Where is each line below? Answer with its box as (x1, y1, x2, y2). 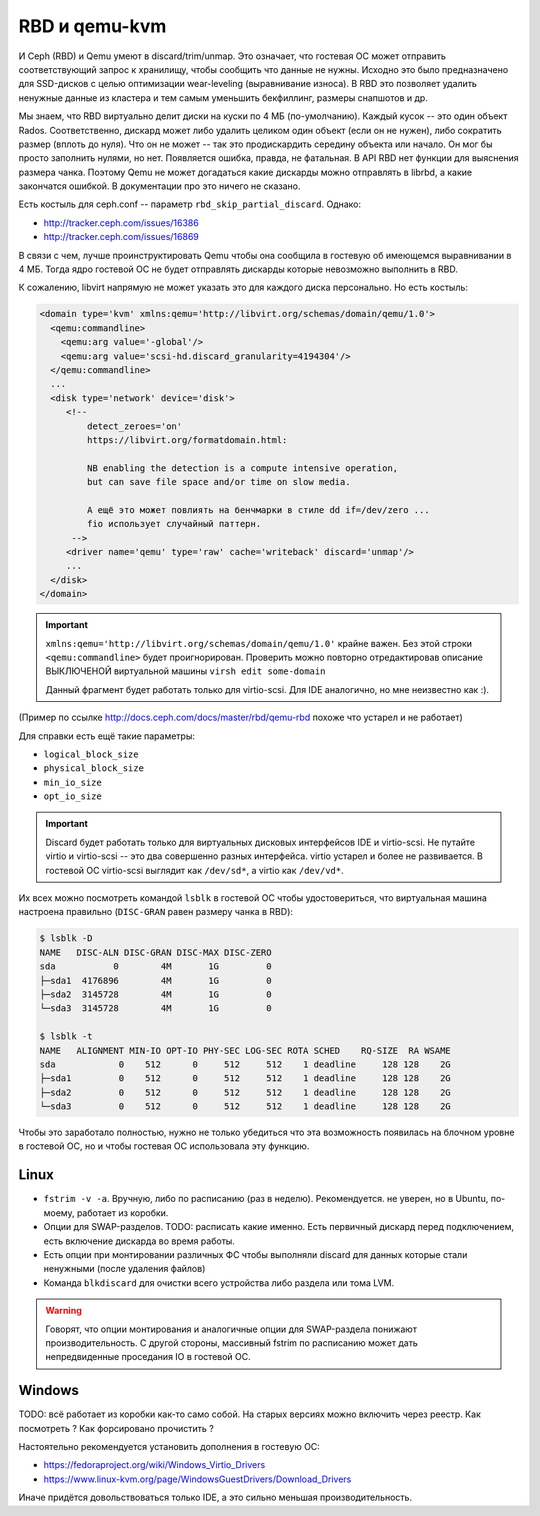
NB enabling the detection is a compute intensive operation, (86, 462, 399, 474)
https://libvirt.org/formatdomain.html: (86, 434, 288, 445)
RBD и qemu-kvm (18, 15, 167, 37)
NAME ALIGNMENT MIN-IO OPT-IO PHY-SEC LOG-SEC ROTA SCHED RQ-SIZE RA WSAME (39, 1045, 452, 1056)
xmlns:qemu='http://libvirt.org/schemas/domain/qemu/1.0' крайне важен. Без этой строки (45, 637, 473, 649)
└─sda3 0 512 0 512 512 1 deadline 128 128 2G (39, 1101, 452, 1112)
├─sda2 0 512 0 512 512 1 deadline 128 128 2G (39, 1086, 452, 1098)
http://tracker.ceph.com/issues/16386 (43, 216, 199, 229)
